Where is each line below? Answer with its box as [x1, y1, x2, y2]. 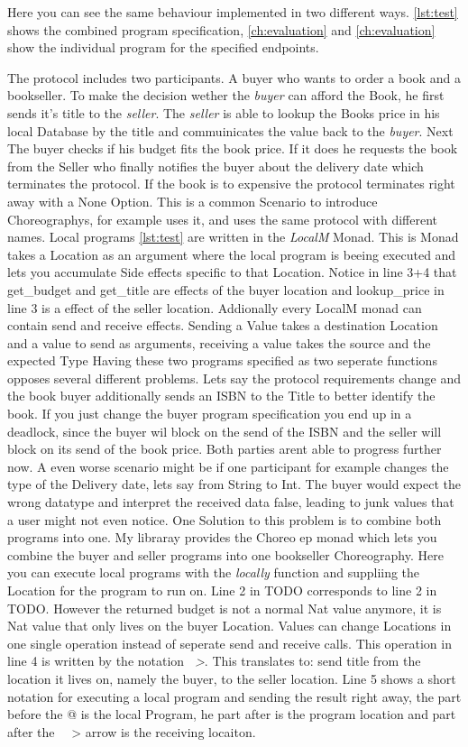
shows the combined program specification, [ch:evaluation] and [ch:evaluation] [7, 20, 436, 39]
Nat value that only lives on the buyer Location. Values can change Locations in [7, 616, 452, 635]
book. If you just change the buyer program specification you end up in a [7, 404, 412, 423]
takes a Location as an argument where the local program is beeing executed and [7, 244, 456, 263]
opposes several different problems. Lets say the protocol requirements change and [7, 368, 461, 387]
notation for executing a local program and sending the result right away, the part [7, 687, 462, 705]
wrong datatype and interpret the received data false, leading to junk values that [7, 493, 454, 512]
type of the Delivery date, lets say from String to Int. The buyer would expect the [7, 475, 461, 493]
